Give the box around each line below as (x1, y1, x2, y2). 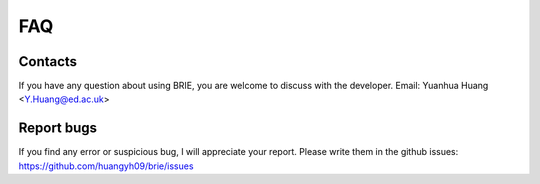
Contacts (18, 53, 78, 70)
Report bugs (18, 120, 98, 137)
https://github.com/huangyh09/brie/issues (18, 160, 194, 172)
